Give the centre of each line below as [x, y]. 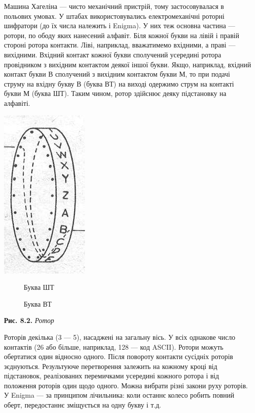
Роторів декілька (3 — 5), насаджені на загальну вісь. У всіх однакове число [120, 337]
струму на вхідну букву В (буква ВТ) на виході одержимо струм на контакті [119, 83]
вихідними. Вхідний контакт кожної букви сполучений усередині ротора [113, 54]
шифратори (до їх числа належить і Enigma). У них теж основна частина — [120, 25]
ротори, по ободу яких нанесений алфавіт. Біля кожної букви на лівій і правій [122, 35]
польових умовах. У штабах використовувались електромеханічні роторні [114, 16]
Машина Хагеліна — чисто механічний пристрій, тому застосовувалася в [114, 6]
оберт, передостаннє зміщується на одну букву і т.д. [83, 405]
